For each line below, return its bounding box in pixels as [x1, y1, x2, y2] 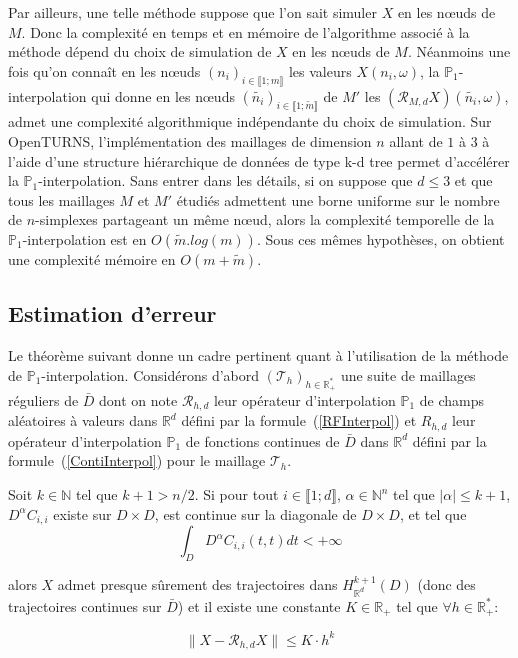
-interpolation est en [22, 228, 147, 249]
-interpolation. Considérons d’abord [41, 364, 260, 385]
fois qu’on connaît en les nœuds [8, 60, 201, 81]
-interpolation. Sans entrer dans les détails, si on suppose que [38, 170, 413, 191]
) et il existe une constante [177, 595, 341, 616]
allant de [389, 130, 443, 151]
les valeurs [288, 60, 352, 81]
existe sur [53, 503, 112, 524]
